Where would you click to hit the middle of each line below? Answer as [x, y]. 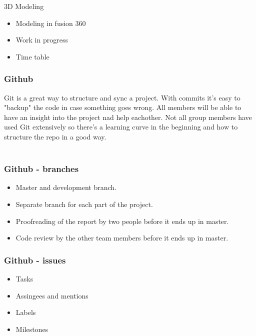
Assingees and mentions [52, 295]
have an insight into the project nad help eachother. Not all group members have [128, 117]
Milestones [32, 329]
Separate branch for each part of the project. [84, 204]
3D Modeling [24, 6]
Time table [32, 56]
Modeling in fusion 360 [51, 23]
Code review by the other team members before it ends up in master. [122, 238]
